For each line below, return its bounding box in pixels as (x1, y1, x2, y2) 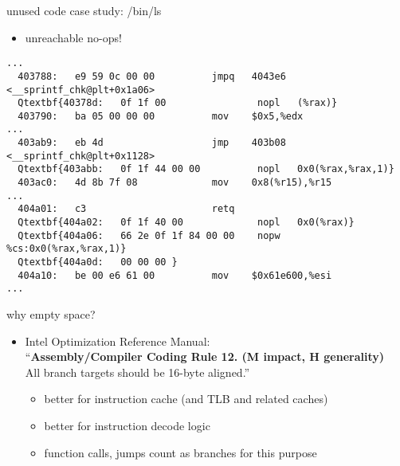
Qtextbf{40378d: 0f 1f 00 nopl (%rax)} (18, 97, 338, 109)
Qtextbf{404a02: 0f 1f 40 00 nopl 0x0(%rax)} (18, 217, 355, 229)
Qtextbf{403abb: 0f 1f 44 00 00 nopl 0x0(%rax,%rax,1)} (18, 163, 394, 175)
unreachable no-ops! (25, 29, 122, 45)
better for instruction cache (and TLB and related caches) (44, 390, 328, 407)
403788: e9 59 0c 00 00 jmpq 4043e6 (18, 70, 286, 82)
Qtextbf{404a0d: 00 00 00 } (18, 256, 178, 268)
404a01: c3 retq (18, 203, 235, 215)
